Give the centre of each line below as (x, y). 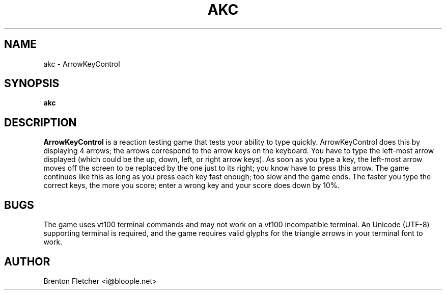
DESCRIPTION (40, 122)
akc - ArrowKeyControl (82, 64)
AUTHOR (27, 261)
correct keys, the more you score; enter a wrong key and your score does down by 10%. (191, 185)
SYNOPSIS (32, 84)
